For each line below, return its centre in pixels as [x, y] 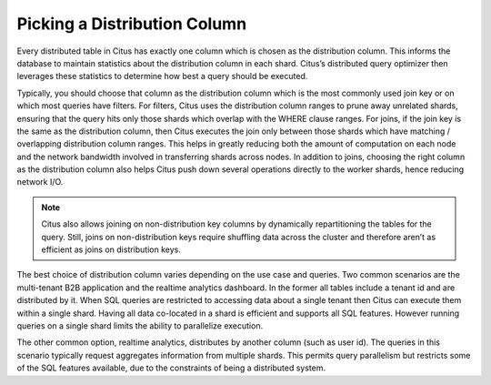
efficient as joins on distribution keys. [111, 249]
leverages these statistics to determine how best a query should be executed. [162, 76]
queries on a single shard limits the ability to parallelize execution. [140, 325]
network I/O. [40, 182]
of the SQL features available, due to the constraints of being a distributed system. [171, 368]
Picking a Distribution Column [132, 24]
